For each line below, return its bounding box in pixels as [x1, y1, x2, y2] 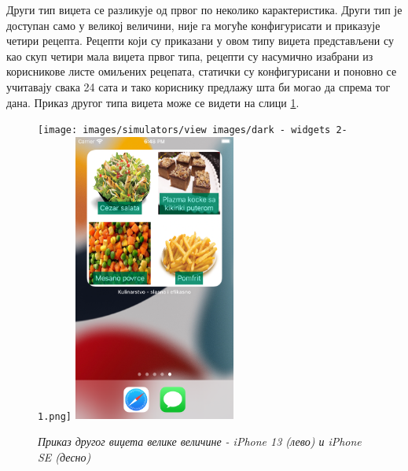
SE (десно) [38, 448, 91, 465]
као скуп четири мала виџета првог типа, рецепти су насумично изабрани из [6, 47, 373, 64]
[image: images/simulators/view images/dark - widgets [38, 124, 331, 136]
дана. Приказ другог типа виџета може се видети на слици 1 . [6, 94, 300, 110]
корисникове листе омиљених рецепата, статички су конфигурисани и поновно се [6, 63, 397, 80]
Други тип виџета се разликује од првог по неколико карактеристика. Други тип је [6, 2, 402, 17]
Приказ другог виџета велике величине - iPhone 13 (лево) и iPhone [38, 433, 362, 450]
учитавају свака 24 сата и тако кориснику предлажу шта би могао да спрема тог [6, 78, 391, 95]
